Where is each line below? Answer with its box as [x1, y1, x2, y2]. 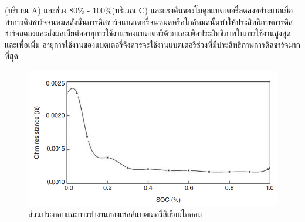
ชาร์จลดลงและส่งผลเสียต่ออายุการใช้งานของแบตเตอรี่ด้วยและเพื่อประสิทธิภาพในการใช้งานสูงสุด [5, 27, 291, 39]
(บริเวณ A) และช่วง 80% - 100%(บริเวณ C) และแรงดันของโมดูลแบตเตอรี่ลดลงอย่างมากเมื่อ [5, 4, 293, 16]
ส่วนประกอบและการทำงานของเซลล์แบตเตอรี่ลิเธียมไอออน [28, 208, 203, 220]
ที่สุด [5, 50, 18, 62]
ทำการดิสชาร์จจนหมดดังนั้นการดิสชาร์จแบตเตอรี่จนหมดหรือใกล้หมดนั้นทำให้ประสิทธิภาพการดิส [5, 15, 293, 28]
